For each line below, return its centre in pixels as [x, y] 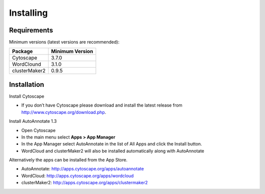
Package [22, 52]
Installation [26, 84]
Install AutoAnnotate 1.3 [33, 121]
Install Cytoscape [26, 96]
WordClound [26, 64]
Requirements [31, 30]
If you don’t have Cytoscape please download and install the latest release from [102, 105]
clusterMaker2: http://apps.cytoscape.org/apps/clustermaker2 [85, 183]
